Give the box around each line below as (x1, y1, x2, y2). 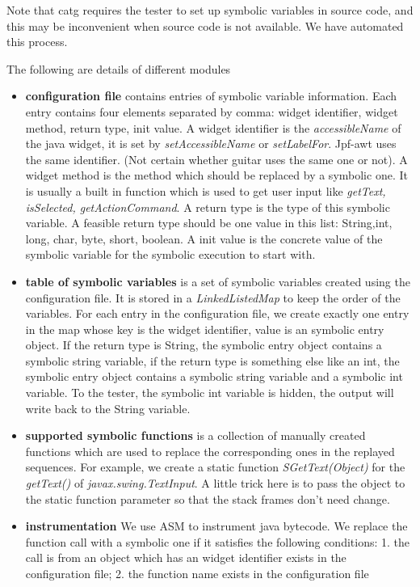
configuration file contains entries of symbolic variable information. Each (25, 87, 397, 104)
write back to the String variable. (25, 399, 191, 416)
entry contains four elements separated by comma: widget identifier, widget (25, 103, 398, 120)
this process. (6, 33, 68, 50)
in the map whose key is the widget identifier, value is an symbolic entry (25, 320, 384, 337)
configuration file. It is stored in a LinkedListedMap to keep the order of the (25, 289, 401, 306)
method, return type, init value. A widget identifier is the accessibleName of (25, 119, 401, 136)
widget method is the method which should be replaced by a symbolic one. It (25, 167, 408, 184)
